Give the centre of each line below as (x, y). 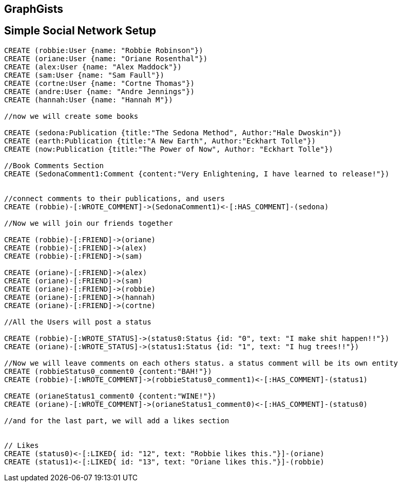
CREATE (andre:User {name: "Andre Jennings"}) (99, 91)
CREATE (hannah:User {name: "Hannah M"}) (89, 100)
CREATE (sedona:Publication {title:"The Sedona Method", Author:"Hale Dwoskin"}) (173, 132)
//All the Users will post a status (78, 322)
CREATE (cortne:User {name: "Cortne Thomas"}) (99, 83)
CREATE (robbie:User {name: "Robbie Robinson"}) (104, 50)
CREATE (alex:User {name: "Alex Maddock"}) (93, 67)
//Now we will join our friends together (89, 223)
